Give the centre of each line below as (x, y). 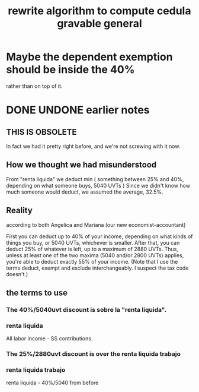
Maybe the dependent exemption (89, 57)
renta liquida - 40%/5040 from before (52, 383)
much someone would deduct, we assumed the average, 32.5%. (85, 192)
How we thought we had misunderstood (81, 165)
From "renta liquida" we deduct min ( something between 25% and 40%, (95, 179)
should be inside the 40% (70, 70)
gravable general (99, 23)
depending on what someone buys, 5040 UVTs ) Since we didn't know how (98, 185)
